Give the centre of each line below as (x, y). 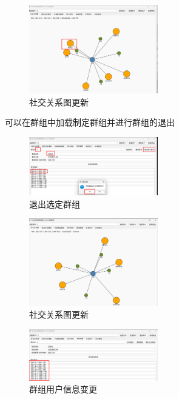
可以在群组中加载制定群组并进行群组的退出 (90, 122)
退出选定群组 (55, 203)
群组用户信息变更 (63, 389)
